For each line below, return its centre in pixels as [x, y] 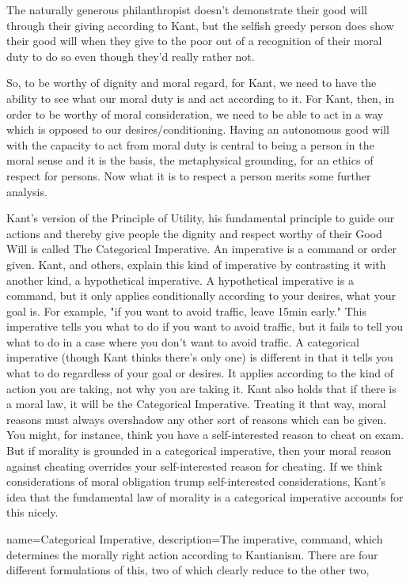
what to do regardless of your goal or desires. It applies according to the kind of [200, 373]
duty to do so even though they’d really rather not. [131, 56]
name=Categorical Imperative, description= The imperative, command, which [195, 539]
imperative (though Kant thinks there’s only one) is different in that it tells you [200, 357]
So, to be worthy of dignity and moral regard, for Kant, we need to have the [192, 83]
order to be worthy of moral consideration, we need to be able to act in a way [195, 114]
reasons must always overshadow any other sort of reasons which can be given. [197, 419]
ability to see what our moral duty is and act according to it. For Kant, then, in [201, 98]
